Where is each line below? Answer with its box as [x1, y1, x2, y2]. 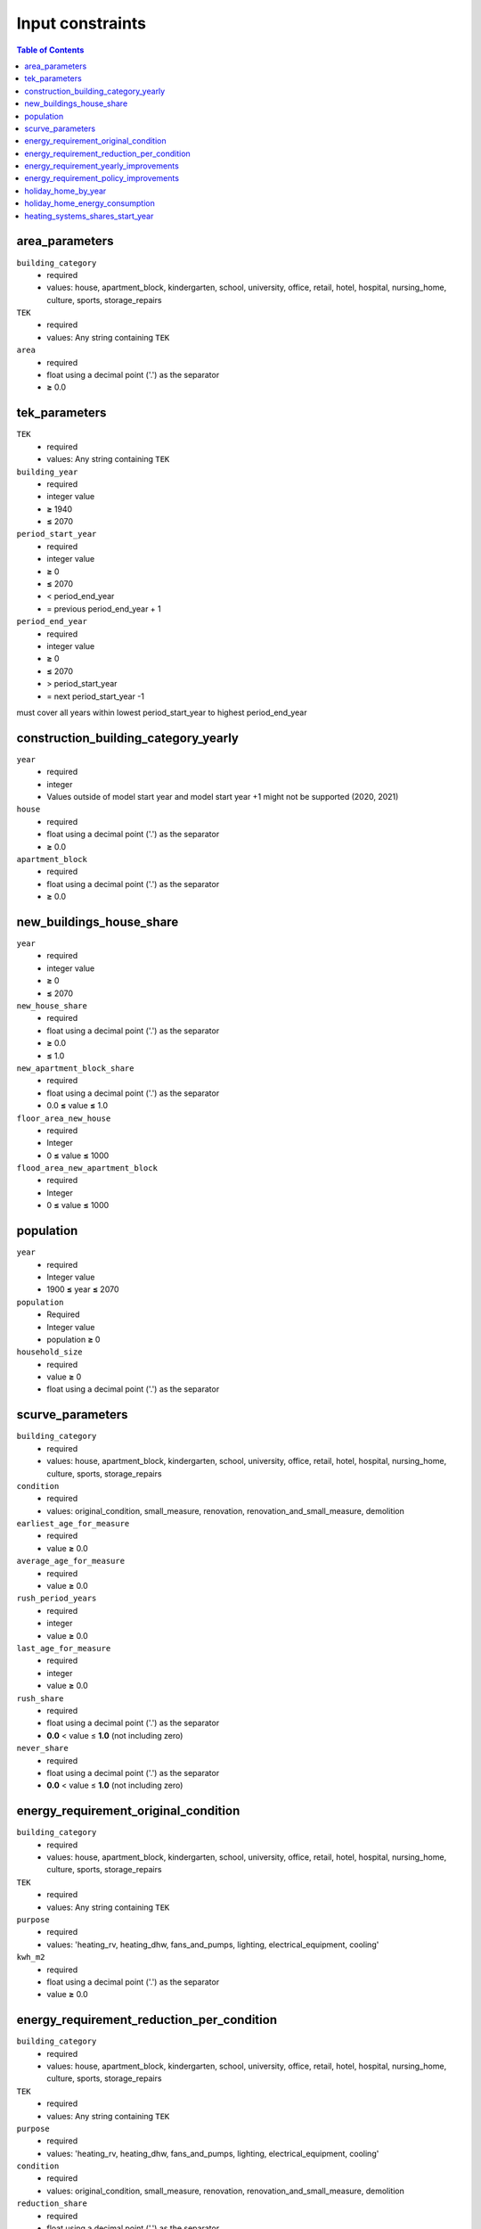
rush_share [16, 1693, 64, 1703]
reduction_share [16, 2199, 88, 2208]
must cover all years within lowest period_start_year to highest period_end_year [16, 707, 307, 718]
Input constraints [16, 13, 147, 33]
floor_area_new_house [16, 1113, 111, 1123]
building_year [16, 466, 78, 477]
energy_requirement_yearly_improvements [24, 160, 180, 171]
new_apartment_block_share [16, 1063, 135, 1073]
